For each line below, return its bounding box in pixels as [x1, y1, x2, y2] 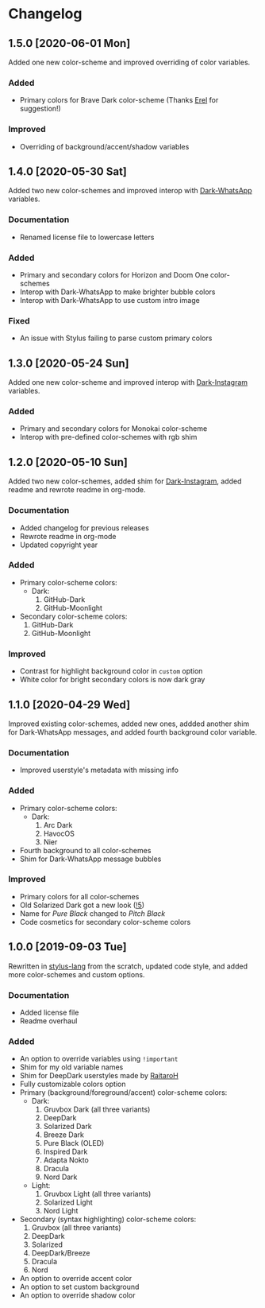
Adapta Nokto [43, 1155, 89, 1165]
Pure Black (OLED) [43, 1139, 105, 1148]
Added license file [19, 1007, 79, 1017]
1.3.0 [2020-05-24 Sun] [8, 356, 129, 370]
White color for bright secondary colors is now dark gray [19, 675, 205, 685]
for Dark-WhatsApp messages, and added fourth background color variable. [8, 727, 258, 736]
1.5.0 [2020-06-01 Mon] [8, 37, 131, 50]
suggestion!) [19, 104, 61, 114]
